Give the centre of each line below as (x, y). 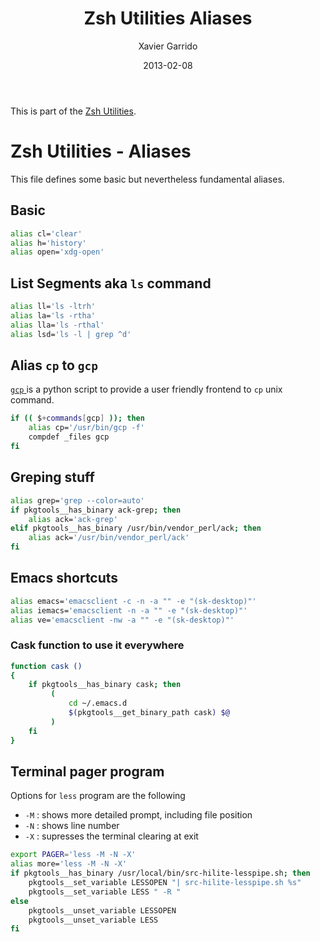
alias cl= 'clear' (46, 233)
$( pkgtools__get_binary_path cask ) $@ (149, 713)
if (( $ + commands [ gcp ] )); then (77, 418)
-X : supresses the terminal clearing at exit (111, 836)
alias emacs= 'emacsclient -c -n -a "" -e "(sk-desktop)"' (133, 601)
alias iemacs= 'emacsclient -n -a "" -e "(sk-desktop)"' (129, 610)
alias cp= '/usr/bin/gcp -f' (86, 428)
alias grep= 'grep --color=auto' (77, 500)
